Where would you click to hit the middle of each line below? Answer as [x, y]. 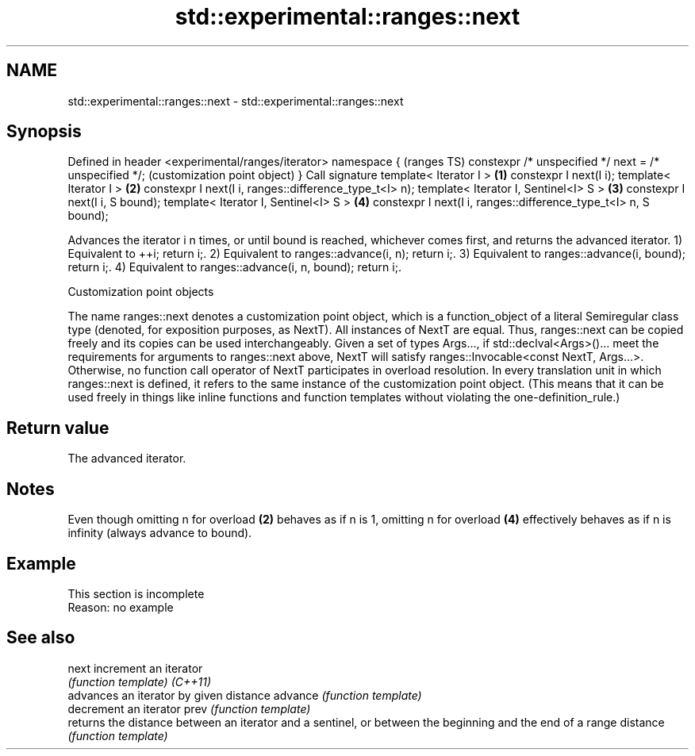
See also [41, 638]
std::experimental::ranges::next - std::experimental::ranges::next [236, 101]
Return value [58, 428]
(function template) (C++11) [140, 681]
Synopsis [44, 132]
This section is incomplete [136, 593]
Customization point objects [141, 292]
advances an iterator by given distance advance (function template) [245, 695]
